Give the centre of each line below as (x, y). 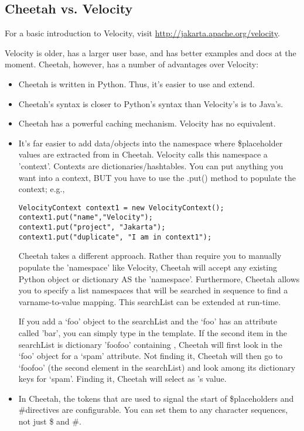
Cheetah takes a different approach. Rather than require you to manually (150, 256)
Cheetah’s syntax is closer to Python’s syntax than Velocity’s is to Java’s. (151, 103)
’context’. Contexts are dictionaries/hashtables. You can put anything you (151, 165)
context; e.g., (42, 189)
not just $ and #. (50, 421)
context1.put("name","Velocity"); (86, 218)
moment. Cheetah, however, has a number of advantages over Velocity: (132, 64)
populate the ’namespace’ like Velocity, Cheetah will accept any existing (148, 267)
